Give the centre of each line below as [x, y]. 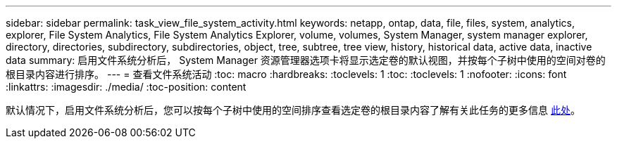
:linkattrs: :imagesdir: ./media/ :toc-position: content [126, 87]
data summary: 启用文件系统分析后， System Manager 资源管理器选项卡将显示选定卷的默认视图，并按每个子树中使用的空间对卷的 [306, 60]
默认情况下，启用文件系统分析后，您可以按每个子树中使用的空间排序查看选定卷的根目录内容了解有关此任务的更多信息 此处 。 [293, 110]
